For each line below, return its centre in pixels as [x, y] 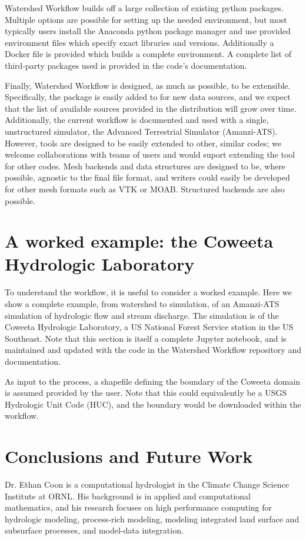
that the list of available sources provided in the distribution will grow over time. [151, 108]
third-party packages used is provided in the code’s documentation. [126, 65]
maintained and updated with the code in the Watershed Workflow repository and [153, 350]
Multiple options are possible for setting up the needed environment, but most [146, 19]
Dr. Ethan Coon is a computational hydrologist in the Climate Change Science [147, 484]
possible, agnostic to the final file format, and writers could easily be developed [147, 177]
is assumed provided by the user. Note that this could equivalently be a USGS [146, 393]
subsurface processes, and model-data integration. [94, 530]
